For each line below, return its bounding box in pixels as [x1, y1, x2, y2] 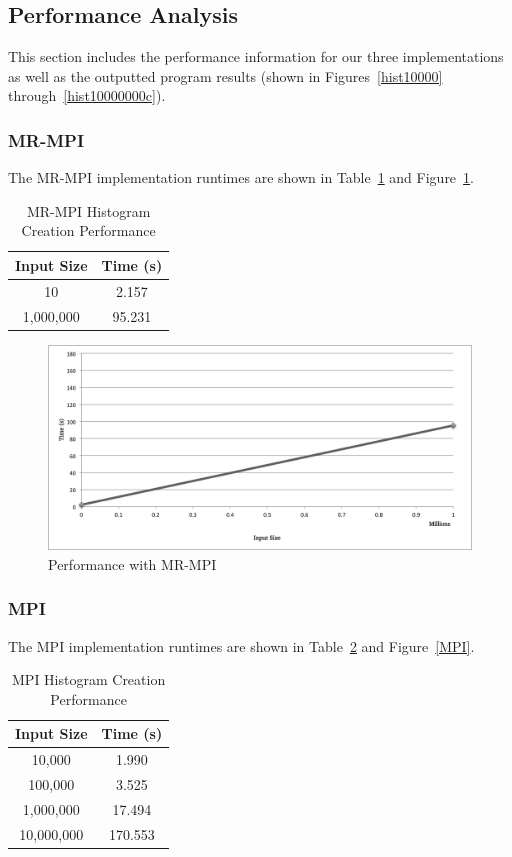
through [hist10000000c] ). [8, 85, 166, 106]
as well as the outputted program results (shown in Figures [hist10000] [8, 65, 443, 86]
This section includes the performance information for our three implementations [8, 46, 504, 67]
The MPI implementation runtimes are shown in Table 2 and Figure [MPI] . [8, 635, 475, 656]
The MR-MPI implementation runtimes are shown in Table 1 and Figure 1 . [8, 167, 474, 188]
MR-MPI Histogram [26, 200, 151, 221]
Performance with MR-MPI [48, 553, 217, 574]
